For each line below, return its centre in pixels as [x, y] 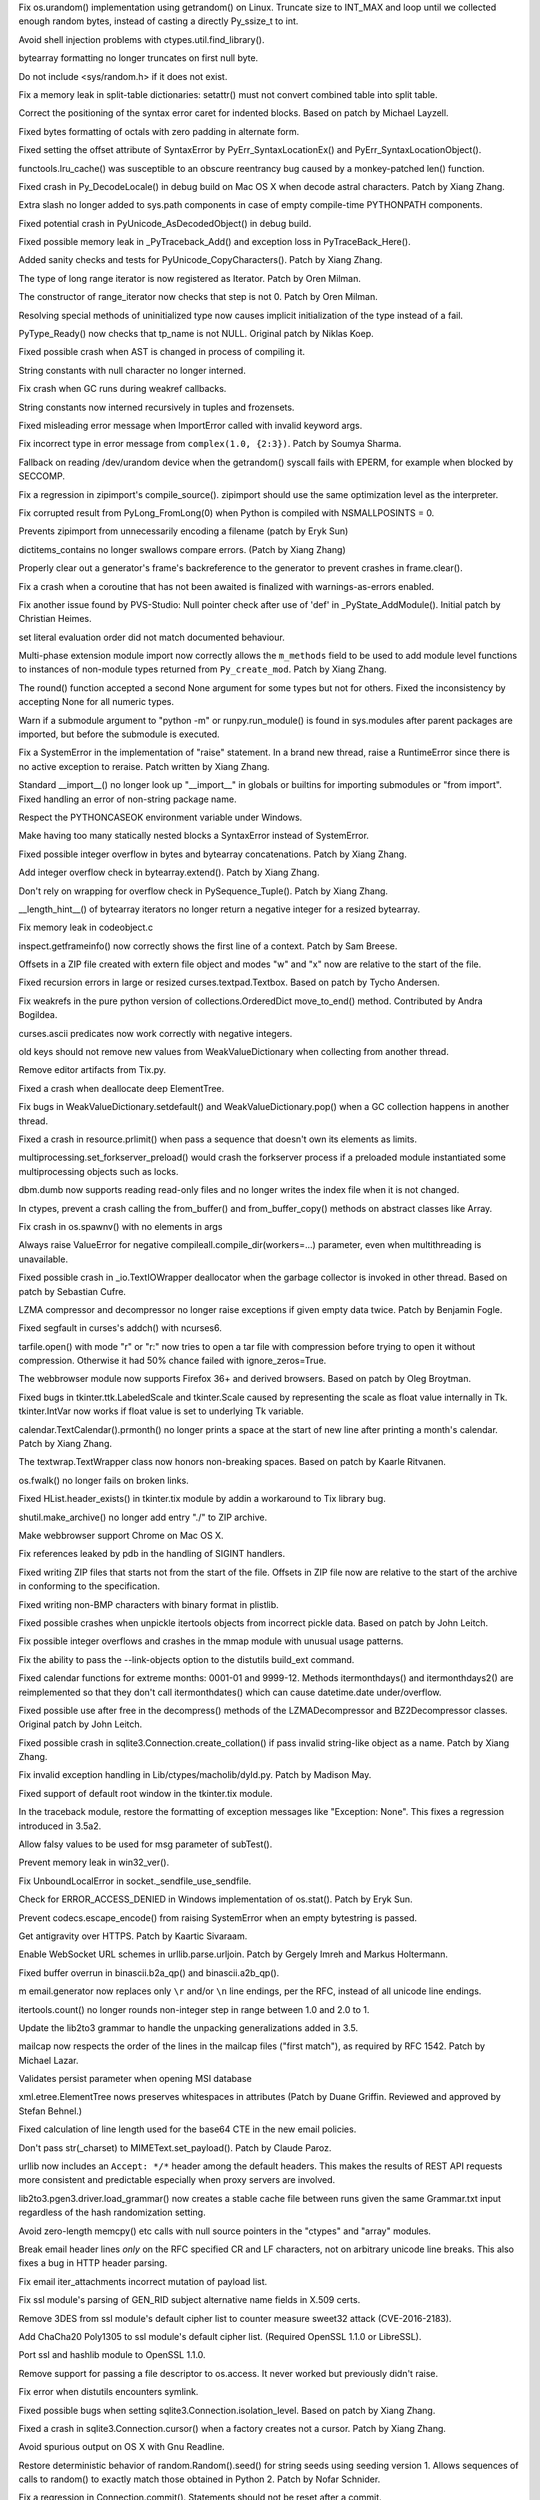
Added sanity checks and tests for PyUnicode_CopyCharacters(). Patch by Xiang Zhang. [200, 260]
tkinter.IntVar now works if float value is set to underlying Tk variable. [161, 1411]
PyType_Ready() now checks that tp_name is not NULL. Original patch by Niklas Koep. [196, 334]
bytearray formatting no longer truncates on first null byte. [138, 58]
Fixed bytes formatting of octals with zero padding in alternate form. [159, 131]
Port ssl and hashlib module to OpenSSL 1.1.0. [112, 2355]
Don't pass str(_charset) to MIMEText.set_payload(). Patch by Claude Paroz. [175, 2147]
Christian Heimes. [55, 619]
